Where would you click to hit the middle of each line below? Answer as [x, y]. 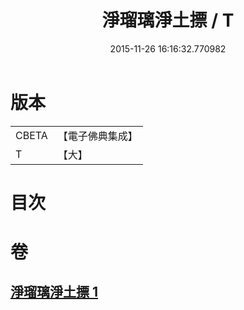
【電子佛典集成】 [97, 136]
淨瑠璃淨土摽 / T [168, 20]
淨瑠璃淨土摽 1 [54, 292]
